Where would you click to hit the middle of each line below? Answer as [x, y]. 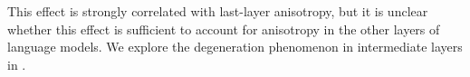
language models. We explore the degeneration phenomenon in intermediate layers [235, 47]
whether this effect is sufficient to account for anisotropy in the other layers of [224, 29]
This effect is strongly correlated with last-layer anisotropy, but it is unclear [218, 11]
